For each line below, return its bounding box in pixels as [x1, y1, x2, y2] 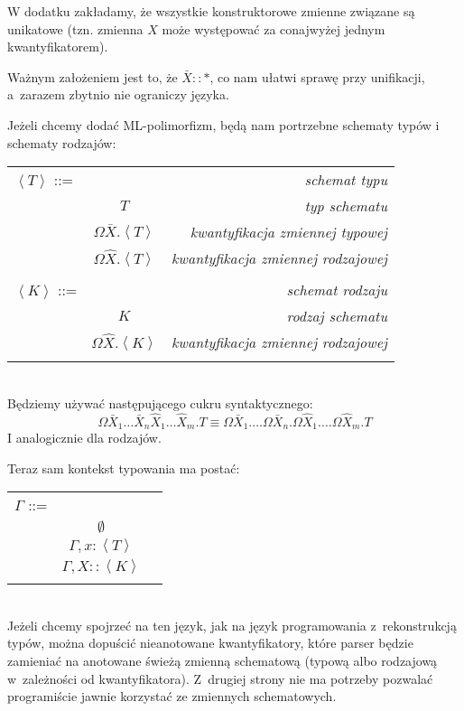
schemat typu [304, 169, 388, 191]
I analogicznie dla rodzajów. [7, 428, 162, 447]
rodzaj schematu [286, 305, 388, 327]
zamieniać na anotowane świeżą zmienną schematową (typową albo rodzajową [7, 650, 438, 669]
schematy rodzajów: [7, 133, 116, 152]
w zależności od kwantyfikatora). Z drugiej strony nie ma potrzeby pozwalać [7, 669, 433, 688]
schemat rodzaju [286, 279, 388, 301]
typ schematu [304, 195, 388, 217]
